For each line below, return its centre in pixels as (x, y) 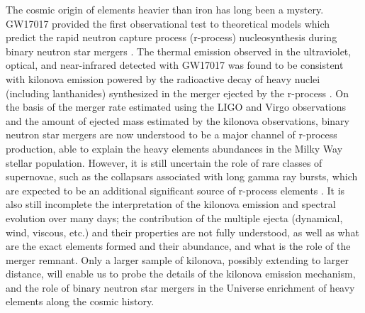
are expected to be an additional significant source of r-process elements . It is (175, 190)
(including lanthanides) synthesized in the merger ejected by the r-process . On (177, 93)
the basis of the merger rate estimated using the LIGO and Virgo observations (176, 107)
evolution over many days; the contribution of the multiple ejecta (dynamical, (174, 218)
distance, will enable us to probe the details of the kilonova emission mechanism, (181, 274)
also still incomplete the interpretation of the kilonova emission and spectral (171, 204)
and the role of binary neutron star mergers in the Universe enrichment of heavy (180, 287)
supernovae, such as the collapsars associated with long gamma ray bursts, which (182, 176)
